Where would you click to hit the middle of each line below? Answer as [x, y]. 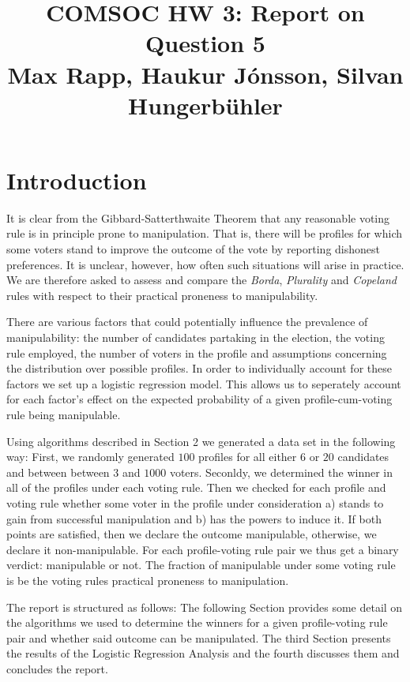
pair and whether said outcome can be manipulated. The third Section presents [199, 637]
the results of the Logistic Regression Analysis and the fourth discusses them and [203, 653]
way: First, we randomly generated [90, 457]
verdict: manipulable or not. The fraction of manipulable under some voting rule [201, 565]
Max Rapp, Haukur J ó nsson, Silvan [205, 74]
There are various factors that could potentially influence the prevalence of [187, 322]
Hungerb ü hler [205, 105]
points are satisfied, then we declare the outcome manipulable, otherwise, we [192, 534]
